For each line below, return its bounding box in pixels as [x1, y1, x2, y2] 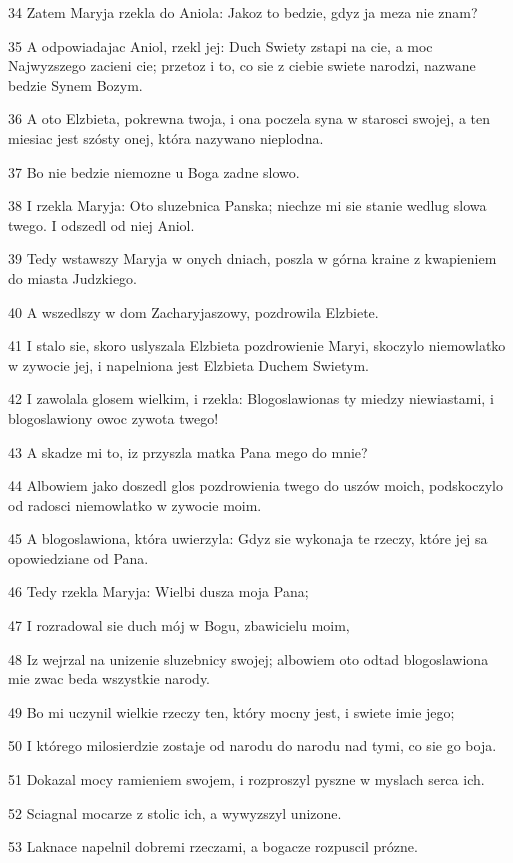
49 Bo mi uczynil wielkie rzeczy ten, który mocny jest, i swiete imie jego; [8, 701, 455, 722]
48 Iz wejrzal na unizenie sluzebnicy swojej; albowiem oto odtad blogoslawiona [8, 648, 489, 669]
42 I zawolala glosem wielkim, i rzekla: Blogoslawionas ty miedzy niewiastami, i [8, 388, 494, 409]
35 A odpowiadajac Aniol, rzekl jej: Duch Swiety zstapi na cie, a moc [8, 35, 433, 56]
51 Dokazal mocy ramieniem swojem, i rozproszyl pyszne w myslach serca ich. [8, 769, 485, 790]
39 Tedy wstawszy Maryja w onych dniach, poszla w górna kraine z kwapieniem [8, 248, 497, 269]
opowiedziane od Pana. [8, 547, 149, 568]
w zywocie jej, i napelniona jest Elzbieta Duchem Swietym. [8, 354, 369, 375]
